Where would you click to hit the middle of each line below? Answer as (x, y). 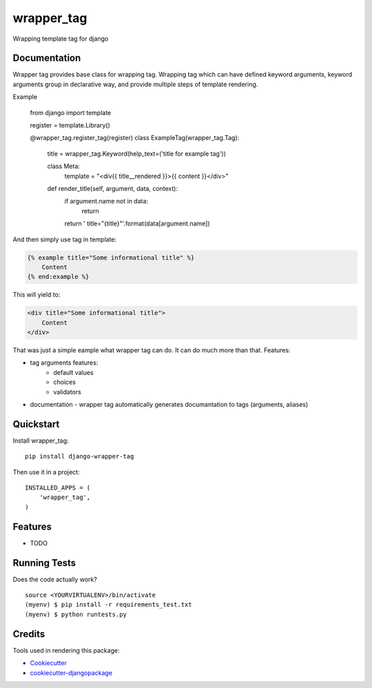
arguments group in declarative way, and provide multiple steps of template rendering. (135, 84)
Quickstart (36, 424)
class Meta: (64, 166)
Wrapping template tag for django (61, 39)
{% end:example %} (58, 277)
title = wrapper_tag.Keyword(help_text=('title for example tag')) (137, 153)
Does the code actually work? (55, 579)
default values (73, 372)
